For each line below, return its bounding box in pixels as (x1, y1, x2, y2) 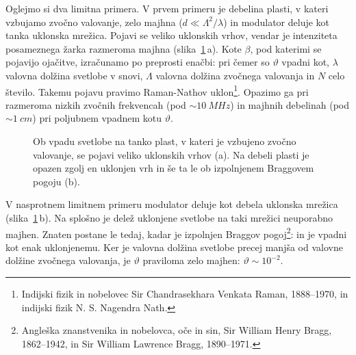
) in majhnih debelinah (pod (230, 97, 350, 111)
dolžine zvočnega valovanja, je (5, 253, 131, 267)
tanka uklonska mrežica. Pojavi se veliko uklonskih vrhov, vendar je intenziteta (5, 28, 338, 42)
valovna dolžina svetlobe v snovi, (5, 68, 143, 82)
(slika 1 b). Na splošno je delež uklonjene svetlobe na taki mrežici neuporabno (5, 210, 333, 224)
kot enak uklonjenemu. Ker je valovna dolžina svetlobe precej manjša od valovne (5, 239, 343, 254)
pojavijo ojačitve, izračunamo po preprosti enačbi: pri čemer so (5, 55, 270, 69)
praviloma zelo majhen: (142, 253, 240, 267)
